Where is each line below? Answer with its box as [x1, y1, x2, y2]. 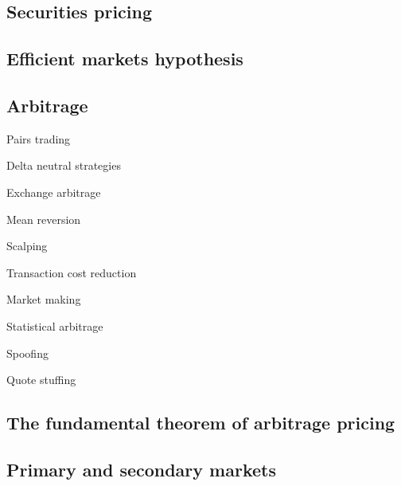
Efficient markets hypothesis [6, 46, 243, 71]
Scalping [6, 237, 48, 254]
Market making [6, 291, 81, 308]
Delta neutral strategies [6, 157, 121, 174]
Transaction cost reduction [6, 264, 137, 280]
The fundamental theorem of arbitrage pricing [6, 410, 395, 435]
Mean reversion [6, 210, 81, 227]
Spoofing [6, 344, 49, 361]
